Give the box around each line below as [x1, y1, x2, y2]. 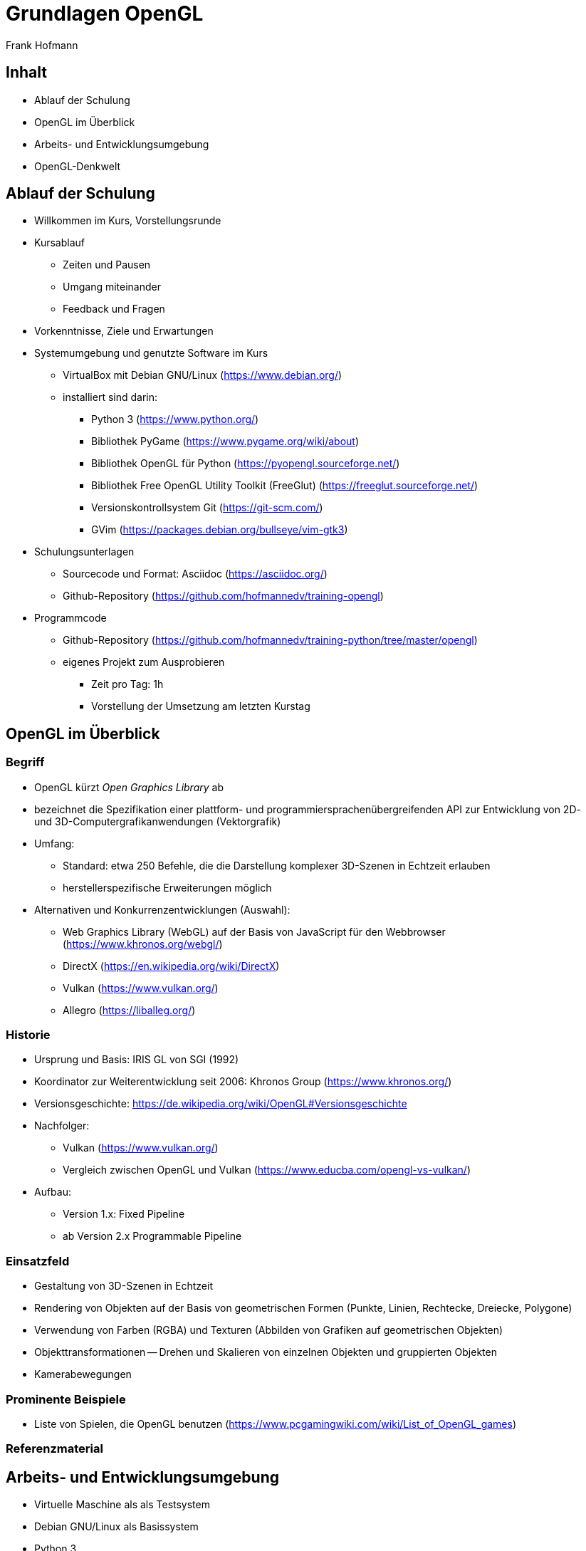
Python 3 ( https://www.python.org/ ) [91, 413, 259, 426]
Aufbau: [34, 1186, 72, 1198]
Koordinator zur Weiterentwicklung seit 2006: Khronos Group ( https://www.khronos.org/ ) [34, 1075, 452, 1088]
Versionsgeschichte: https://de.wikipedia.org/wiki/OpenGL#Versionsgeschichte [34, 1097, 407, 1110]
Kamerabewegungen [34, 1368, 132, 1381]
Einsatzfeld [6, 1253, 70, 1268]
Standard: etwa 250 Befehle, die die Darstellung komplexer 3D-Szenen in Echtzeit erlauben [63, 859, 491, 872]
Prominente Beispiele [6, 1391, 126, 1406]
